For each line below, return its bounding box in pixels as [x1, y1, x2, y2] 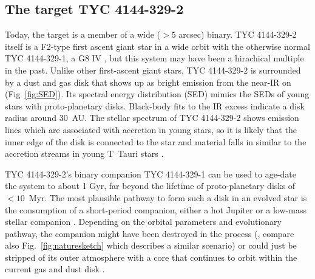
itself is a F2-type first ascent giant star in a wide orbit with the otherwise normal [5, 40, 310, 52]
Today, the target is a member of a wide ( [5, 28, 161, 41]
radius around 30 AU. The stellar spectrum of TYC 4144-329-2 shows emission [5, 111, 299, 124]
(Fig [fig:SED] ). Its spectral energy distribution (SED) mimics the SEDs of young [5, 88, 310, 100]
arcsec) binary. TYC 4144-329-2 [178, 28, 297, 41]
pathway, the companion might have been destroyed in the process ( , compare [5, 227, 294, 239]
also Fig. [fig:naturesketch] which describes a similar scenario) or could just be [5, 239, 297, 252]
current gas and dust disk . [5, 263, 105, 275]
